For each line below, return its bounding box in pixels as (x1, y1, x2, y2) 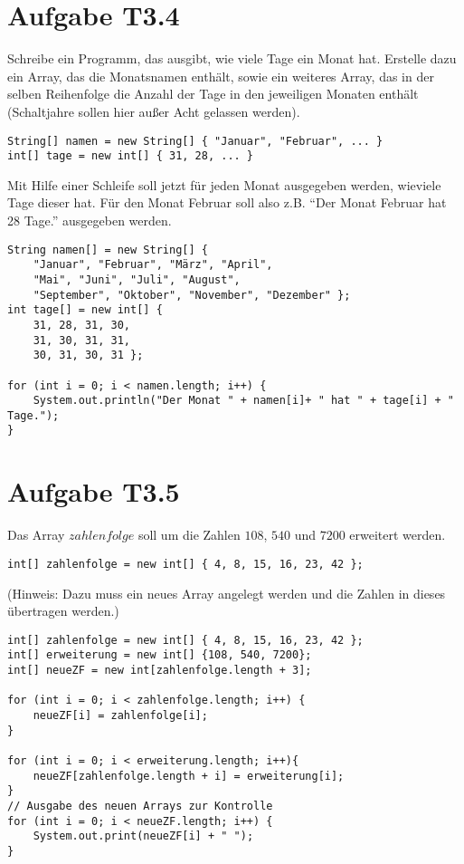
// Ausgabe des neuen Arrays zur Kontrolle (7, 799, 273, 812)
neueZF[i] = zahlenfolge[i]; (33, 708, 208, 722)
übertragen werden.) (7, 601, 119, 620)
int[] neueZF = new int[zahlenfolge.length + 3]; (7, 664, 312, 677)
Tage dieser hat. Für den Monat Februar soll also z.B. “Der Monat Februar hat (7, 193, 447, 212)
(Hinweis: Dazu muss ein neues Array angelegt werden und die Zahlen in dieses (7, 583, 446, 602)
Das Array (7, 525, 65, 544)
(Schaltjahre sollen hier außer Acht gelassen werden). (7, 101, 300, 120)
